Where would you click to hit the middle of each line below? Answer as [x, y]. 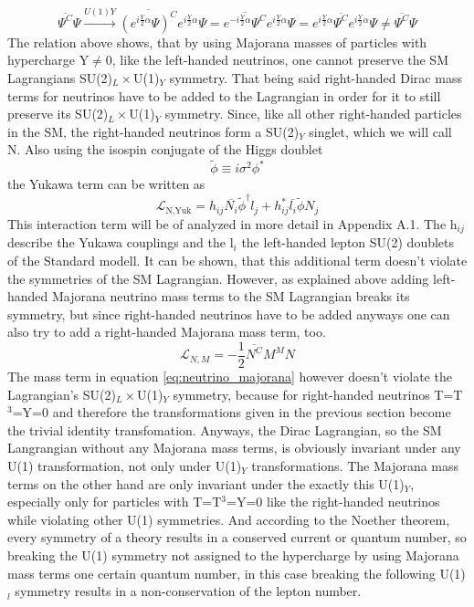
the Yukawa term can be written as [106, 184]
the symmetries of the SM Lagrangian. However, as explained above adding [218, 278]
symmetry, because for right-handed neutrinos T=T [318, 394]
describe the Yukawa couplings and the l [121, 242]
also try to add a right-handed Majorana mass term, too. [167, 332]
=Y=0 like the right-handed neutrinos [333, 502]
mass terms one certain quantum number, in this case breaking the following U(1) [237, 573]
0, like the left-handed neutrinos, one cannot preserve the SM [277, 60]
